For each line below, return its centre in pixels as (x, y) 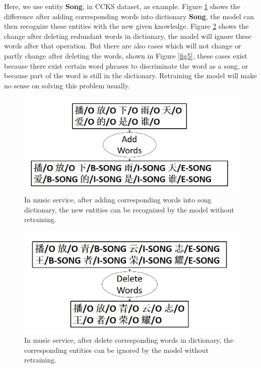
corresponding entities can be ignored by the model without (116, 350)
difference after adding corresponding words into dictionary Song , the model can (129, 16)
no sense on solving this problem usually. (67, 85)
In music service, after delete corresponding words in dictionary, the (129, 340)
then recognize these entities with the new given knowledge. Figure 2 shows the (126, 26)
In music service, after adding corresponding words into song (118, 199)
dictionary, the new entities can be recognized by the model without (129, 209)
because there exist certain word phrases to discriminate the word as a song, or (126, 65)
